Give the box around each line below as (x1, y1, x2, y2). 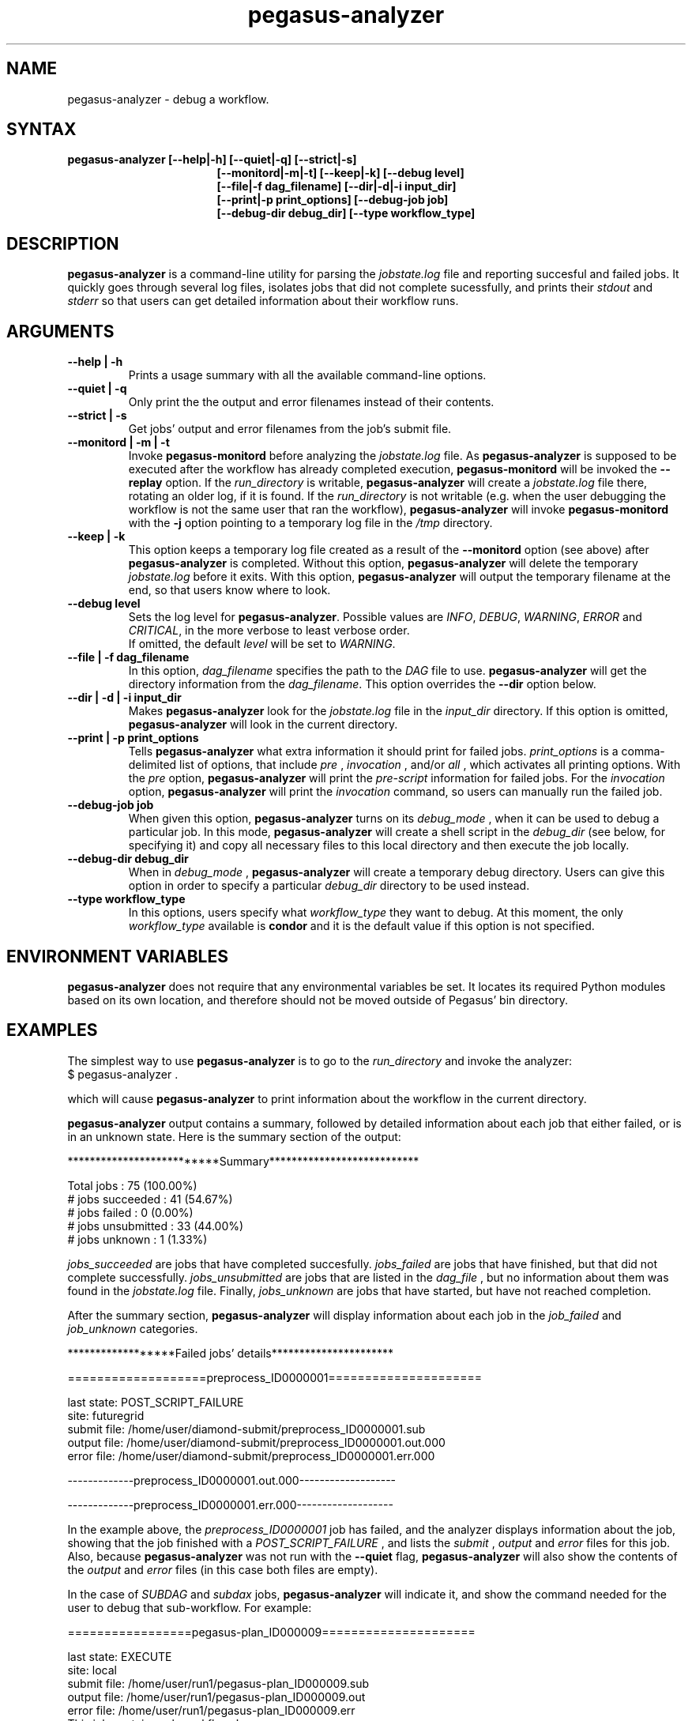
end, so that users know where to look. (128, 583, 331, 597)
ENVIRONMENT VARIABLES (6, 946, 228, 966)
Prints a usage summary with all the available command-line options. (128, 368, 487, 382)
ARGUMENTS (6, 321, 115, 341)
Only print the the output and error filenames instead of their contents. (128, 395, 495, 409)
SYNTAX (6, 119, 77, 140)
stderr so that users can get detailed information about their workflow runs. (67, 294, 459, 308)
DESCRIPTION (6, 233, 119, 254)
